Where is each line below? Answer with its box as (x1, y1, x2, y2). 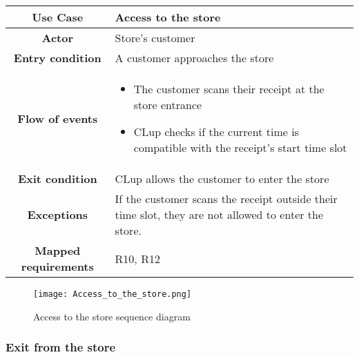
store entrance (133, 97, 202, 113)
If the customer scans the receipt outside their (115, 191, 338, 206)
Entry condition (13, 50, 101, 66)
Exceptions (27, 206, 88, 222)
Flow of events (17, 110, 98, 126)
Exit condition (17, 171, 97, 186)
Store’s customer (115, 30, 195, 46)
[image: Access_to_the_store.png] (33, 289, 192, 299)
